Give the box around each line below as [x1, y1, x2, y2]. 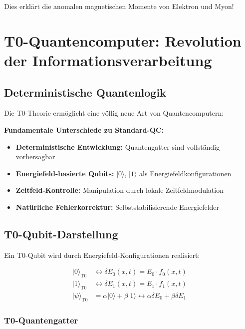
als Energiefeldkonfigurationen [139, 168, 232, 178]
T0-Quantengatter [4, 313, 78, 326]
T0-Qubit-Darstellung [4, 226, 118, 241]
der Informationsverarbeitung [4, 50, 212, 70]
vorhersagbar [15, 151, 55, 162]
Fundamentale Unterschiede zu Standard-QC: [4, 124, 164, 135]
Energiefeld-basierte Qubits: [15, 168, 114, 178]
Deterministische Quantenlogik [4, 84, 166, 100]
